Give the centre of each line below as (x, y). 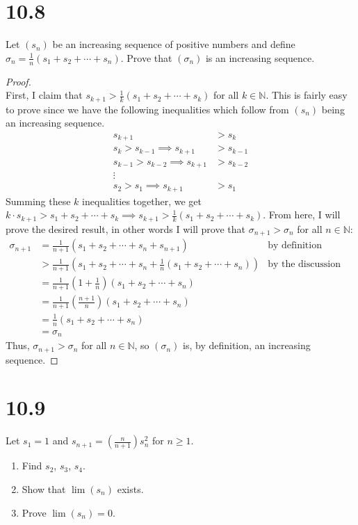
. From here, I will (302, 215)
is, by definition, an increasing (247, 345)
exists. (130, 489)
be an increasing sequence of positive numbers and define (174, 44)
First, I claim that (44, 95)
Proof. (18, 81)
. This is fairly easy (307, 95)
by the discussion (304, 265)
